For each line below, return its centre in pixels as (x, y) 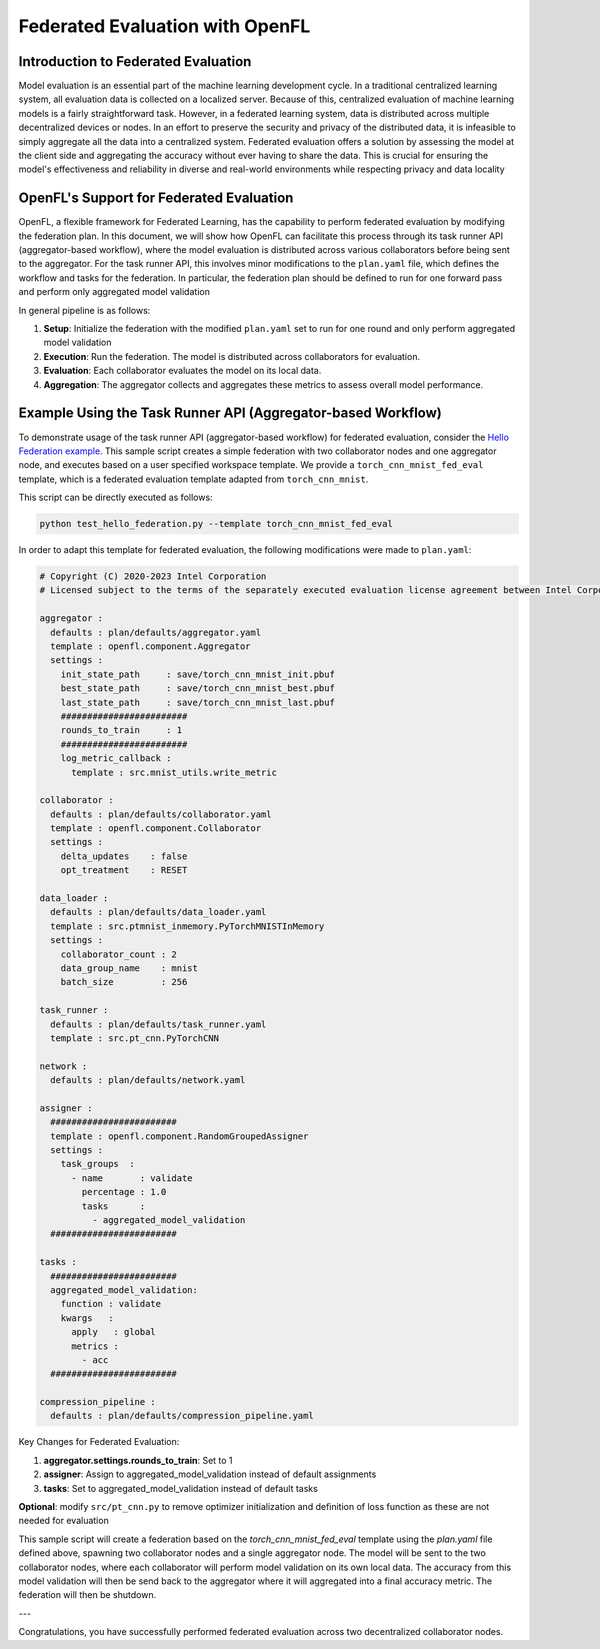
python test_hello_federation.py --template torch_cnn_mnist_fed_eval (216, 524)
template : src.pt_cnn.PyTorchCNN (135, 1038)
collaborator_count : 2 (118, 954)
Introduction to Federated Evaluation (135, 61)
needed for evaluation (63, 1521)
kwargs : (87, 1318)
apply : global (114, 1332)
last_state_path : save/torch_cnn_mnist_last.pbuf (197, 702)
